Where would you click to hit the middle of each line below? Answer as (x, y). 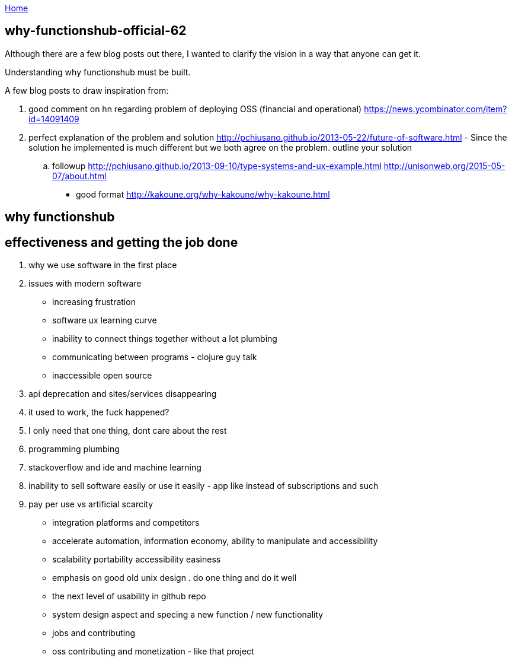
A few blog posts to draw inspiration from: (87, 90)
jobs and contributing (94, 633)
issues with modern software (85, 284)
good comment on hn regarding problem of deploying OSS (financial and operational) (195, 109)
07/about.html (79, 176)
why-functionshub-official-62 (96, 31)
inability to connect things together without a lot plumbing (165, 339)
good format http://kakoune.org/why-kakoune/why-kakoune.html (203, 194)
